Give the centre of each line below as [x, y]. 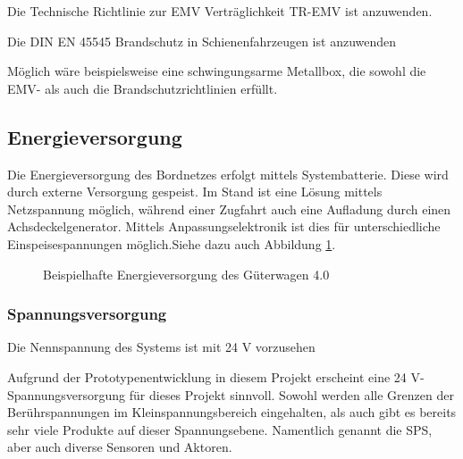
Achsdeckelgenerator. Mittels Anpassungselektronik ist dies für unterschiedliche [224, 226]
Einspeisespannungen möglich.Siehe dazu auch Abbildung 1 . [172, 243]
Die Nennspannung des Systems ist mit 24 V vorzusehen [161, 347]
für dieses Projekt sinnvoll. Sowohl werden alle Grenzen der [291, 394]
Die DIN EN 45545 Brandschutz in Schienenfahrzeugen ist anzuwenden [202, 41]
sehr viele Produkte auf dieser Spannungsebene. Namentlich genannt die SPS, [220, 429]
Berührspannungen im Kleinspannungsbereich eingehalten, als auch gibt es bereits [232, 412]
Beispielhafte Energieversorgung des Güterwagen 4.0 [186, 274]
